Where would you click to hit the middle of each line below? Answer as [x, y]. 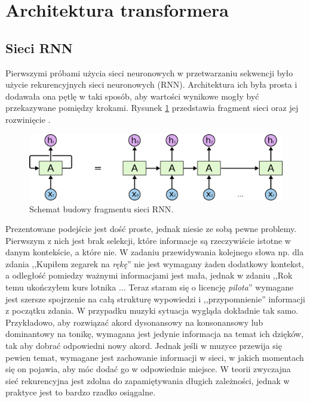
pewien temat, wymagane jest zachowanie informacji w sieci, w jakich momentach [155, 357]
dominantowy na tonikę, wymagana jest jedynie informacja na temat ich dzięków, [155, 334]
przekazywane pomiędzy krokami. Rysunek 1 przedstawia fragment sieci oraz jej [152, 108]
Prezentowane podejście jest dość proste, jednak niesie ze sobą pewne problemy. [151, 229]
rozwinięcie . [28, 119]
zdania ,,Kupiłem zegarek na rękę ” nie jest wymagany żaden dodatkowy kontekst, [155, 263]
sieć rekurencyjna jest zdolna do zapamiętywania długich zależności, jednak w [148, 380]
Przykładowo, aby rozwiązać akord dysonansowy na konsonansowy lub [134, 322]
